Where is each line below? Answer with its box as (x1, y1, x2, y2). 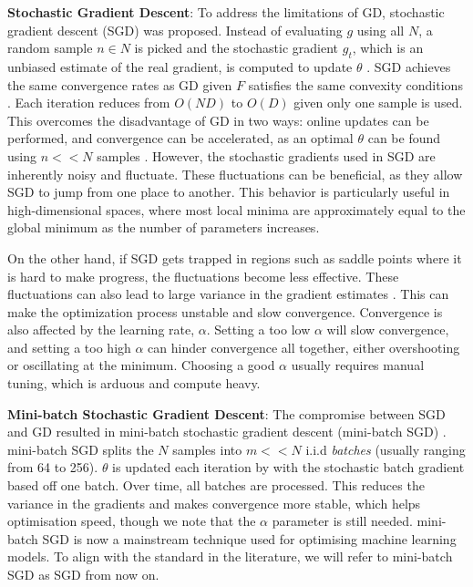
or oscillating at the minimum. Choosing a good (7, 355, 275, 375)
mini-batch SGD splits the (7, 439, 154, 458)
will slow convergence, (326, 320, 449, 339)
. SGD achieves (366, 57, 451, 76)
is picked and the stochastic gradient (134, 38, 339, 57)
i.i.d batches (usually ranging (305, 439, 466, 458)
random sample (7, 38, 93, 57)
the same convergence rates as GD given (7, 75, 232, 94)
